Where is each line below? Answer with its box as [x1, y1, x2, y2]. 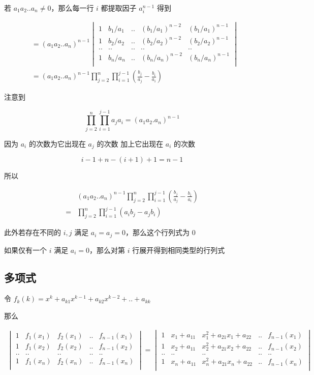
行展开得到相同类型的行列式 [132, 244, 225, 255]
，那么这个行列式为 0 [125, 227, 196, 238]
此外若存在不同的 [4, 227, 61, 238]
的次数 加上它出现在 [97, 138, 164, 149]
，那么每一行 [51, 3, 94, 13]
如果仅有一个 [4, 244, 47, 255]
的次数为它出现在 [28, 138, 86, 149]
